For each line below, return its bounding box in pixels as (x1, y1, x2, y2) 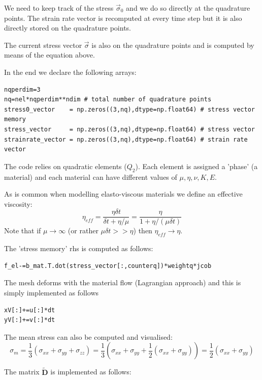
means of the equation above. (4, 49, 95, 60)
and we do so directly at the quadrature (126, 3, 250, 13)
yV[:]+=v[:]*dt (4, 316, 55, 324)
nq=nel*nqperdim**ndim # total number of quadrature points (4, 96, 212, 103)
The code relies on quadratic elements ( (4, 160, 127, 171)
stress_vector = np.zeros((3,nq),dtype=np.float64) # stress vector (4, 125, 255, 133)
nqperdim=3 (4, 86, 41, 93)
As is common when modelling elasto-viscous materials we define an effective (4, 188, 243, 199)
